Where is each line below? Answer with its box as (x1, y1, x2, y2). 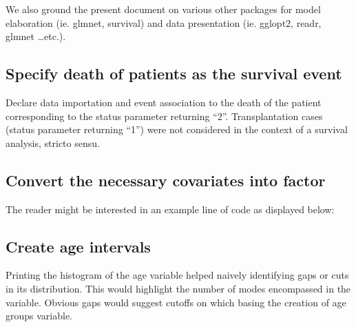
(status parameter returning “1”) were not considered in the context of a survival (6, 122, 348, 137)
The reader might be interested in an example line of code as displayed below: (6, 201, 335, 216)
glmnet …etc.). (6, 29, 66, 43)
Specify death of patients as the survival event (6, 63, 342, 84)
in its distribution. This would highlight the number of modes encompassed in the (6, 281, 351, 295)
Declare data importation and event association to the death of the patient (6, 95, 322, 109)
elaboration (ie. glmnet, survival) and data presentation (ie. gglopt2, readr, (6, 15, 322, 30)
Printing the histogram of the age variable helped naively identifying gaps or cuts (6, 268, 349, 282)
